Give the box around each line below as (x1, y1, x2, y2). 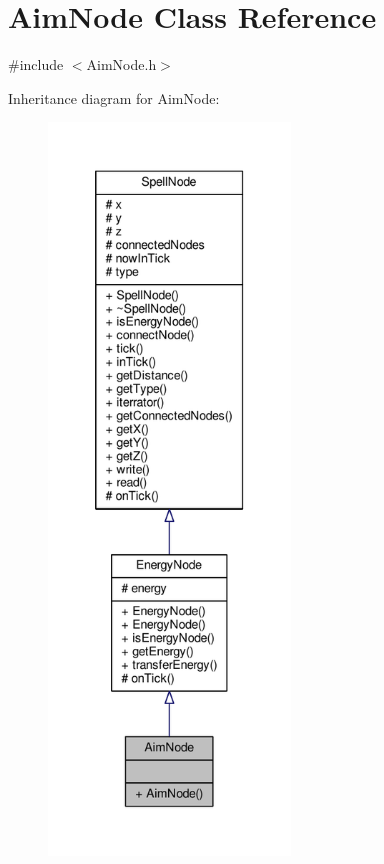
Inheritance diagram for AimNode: (8, 87, 220, 108)
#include (8, 54, 64, 75)
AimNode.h (86, 54, 157, 75)
